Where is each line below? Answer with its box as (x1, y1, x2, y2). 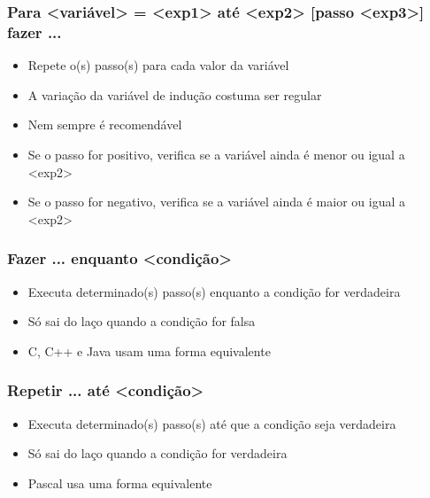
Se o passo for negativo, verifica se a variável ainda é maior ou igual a (27, 192, 405, 211)
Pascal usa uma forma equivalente (27, 473, 212, 492)
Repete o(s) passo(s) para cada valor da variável (27, 56, 289, 74)
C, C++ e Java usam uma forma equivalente (27, 341, 271, 360)
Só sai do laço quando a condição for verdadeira (27, 444, 288, 463)
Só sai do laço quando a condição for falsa (27, 312, 256, 331)
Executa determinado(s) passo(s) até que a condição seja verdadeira (27, 414, 396, 432)
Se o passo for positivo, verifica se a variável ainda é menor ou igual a (27, 144, 405, 163)
